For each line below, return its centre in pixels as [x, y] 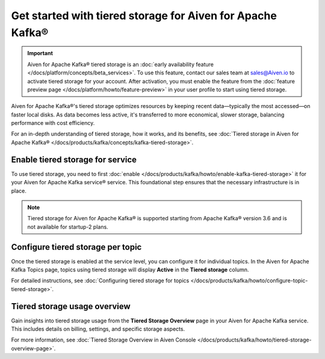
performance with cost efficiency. [53, 123]
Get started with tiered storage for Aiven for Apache [144, 16]
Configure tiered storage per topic [76, 247]
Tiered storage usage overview [71, 306]
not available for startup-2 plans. [68, 227]
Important [40, 53]
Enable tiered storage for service [74, 159]
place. [19, 191]
